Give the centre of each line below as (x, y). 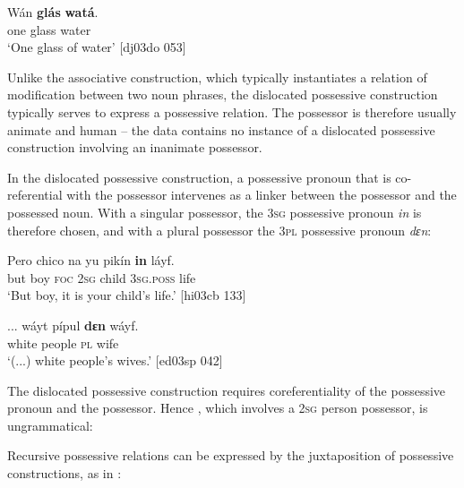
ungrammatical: (50, 425)
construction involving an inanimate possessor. (135, 147)
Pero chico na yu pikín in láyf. (91, 260)
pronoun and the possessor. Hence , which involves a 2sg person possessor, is (218, 408)
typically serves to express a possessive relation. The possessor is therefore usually (232, 111)
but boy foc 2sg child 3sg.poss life (102, 277)
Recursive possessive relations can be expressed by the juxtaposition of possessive (231, 455)
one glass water (49, 29)
